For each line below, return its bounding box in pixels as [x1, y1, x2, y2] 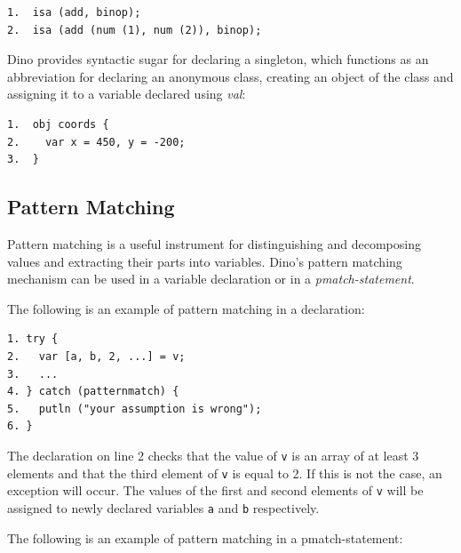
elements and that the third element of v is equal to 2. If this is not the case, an [7, 463, 442, 482]
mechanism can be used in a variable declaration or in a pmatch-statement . [7, 269, 415, 288]
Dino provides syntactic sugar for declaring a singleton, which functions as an [7, 50, 429, 68]
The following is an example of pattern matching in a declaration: [7, 299, 365, 317]
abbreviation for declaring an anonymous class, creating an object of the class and [7, 67, 454, 85]
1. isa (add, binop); [7, 6, 141, 19]
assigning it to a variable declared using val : [7, 84, 246, 103]
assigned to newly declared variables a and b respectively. [7, 498, 320, 517]
